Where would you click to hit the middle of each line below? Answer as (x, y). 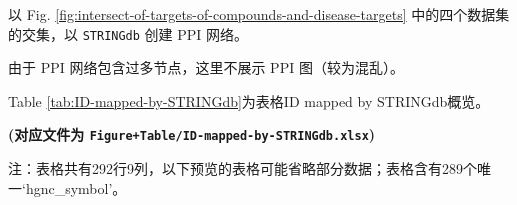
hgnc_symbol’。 (76, 187)
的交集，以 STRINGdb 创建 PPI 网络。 (128, 33)
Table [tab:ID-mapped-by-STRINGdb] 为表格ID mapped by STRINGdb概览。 (249, 100)
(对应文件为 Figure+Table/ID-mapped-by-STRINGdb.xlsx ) (192, 134)
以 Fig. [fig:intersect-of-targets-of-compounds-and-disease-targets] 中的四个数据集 (259, 14)
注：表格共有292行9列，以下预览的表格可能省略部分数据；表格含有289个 (242, 168)
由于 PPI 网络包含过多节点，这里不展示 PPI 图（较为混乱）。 (206, 67)
